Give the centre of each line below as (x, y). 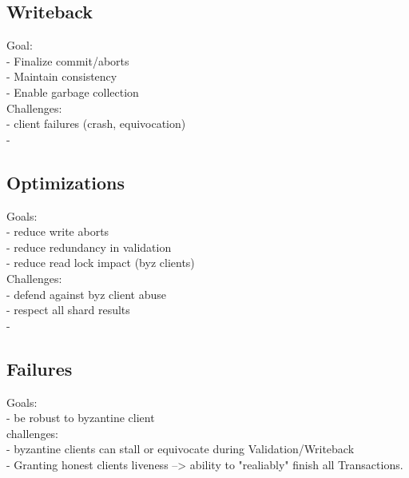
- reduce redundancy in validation (89, 247)
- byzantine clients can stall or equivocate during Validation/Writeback (181, 449)
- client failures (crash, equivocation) (96, 123)
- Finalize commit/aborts (68, 60)
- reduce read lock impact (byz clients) (101, 263)
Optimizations (66, 182)
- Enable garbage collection (73, 92)
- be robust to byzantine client (81, 418)
